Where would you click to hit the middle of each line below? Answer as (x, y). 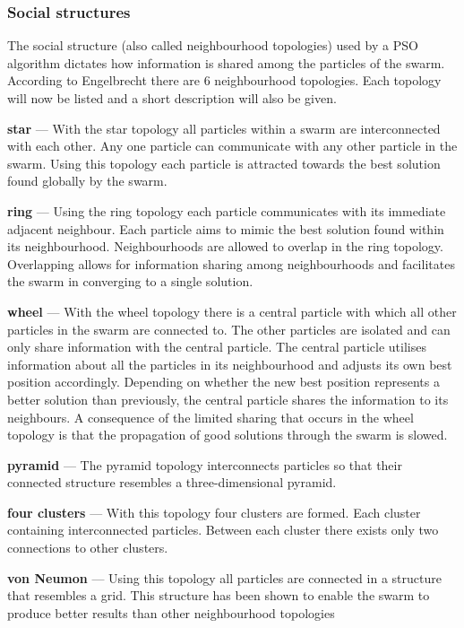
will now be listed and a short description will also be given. (172, 98)
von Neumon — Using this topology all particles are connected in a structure (224, 577)
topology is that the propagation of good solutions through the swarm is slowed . (228, 435)
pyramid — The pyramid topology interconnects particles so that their (205, 464)
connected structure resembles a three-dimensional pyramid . (172, 482)
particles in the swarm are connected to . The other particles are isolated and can (229, 329)
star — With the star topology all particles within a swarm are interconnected (224, 128)
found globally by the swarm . (87, 181)
